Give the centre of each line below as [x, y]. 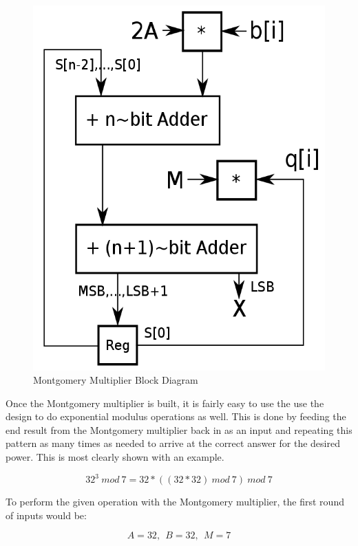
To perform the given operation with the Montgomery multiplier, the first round [175, 502]
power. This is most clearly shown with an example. [115, 457]
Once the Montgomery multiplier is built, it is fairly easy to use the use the [165, 403]
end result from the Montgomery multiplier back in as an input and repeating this [179, 429]
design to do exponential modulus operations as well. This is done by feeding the [176, 416]
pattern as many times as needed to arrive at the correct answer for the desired [173, 443]
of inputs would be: [46, 515]
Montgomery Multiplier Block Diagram [116, 380]
